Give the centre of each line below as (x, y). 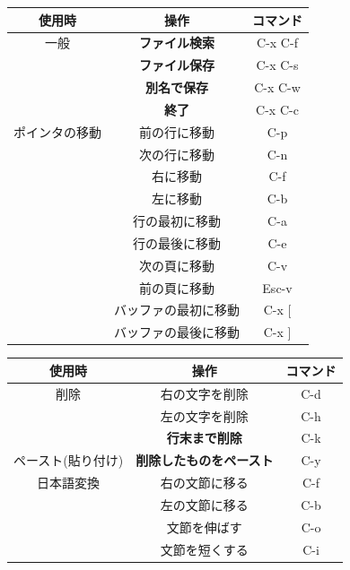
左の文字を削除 (204, 415)
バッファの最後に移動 (177, 332)
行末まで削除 (204, 438)
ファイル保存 (177, 65)
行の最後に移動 (177, 242)
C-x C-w (277, 87)
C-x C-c (277, 109)
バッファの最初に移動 (177, 310)
